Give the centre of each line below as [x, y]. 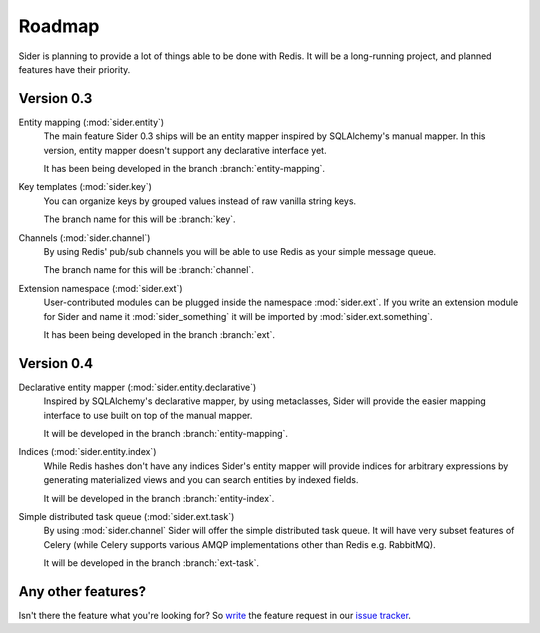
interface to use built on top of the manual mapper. [148, 415]
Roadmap [59, 26]
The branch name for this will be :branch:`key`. [139, 219]
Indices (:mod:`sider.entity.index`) [87, 452]
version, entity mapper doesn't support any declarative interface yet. [185, 150]
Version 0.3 [55, 98]
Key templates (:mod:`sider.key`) [85, 187]
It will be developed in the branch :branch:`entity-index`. [159, 498]
